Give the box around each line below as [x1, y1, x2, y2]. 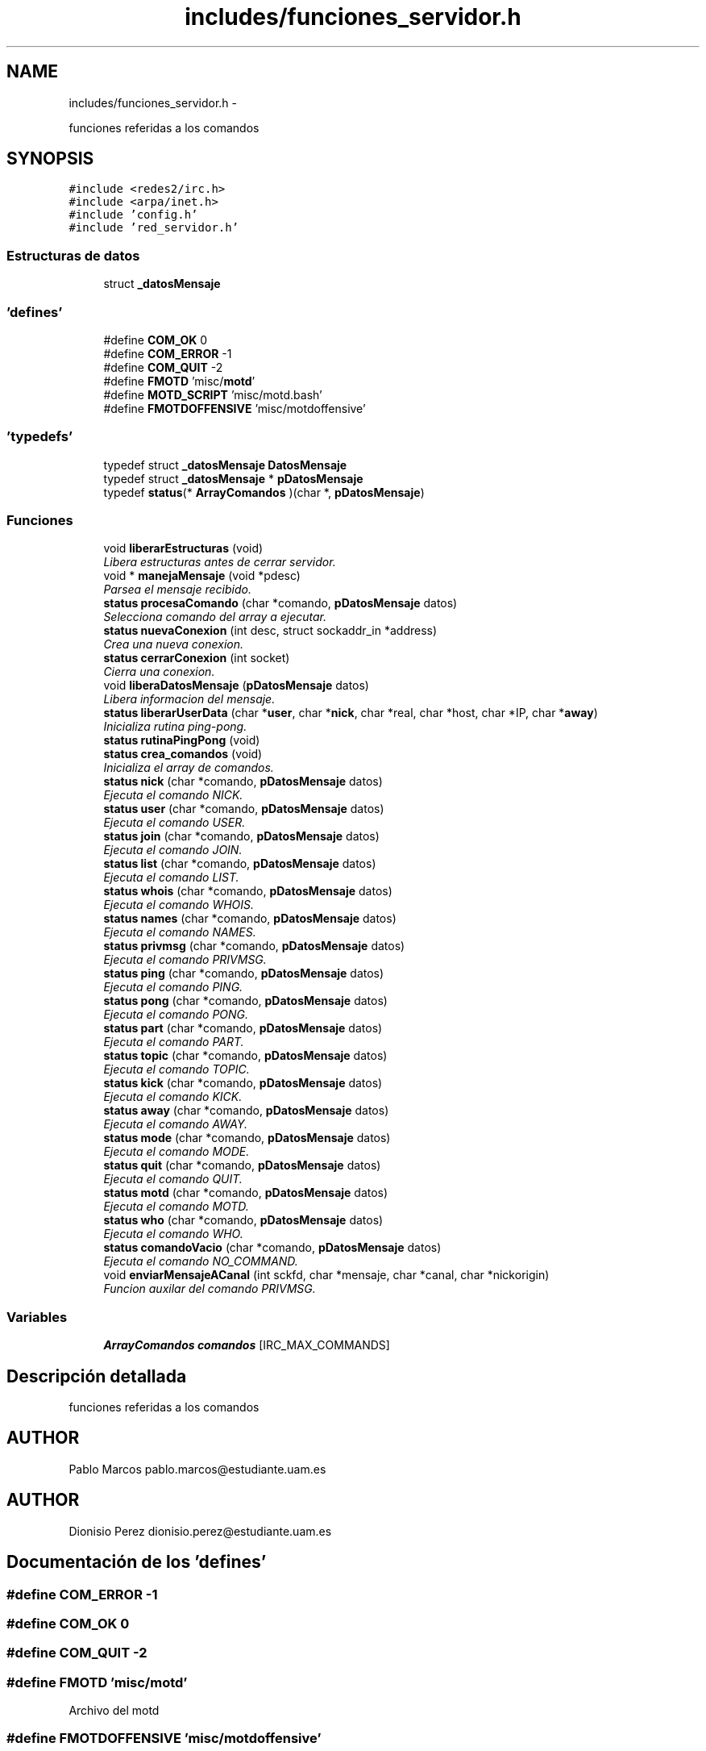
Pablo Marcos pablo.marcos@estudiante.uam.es [69, 1461, 326, 1476]
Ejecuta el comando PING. [103, 980, 243, 994]
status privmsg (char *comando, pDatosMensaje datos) [103, 939, 405, 953]
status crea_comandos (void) [103, 747, 263, 761]
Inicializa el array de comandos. [103, 761, 274, 775]
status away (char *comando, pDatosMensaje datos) [103, 1103, 389, 1118]
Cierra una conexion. [103, 665, 215, 679]
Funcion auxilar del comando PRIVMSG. [103, 1282, 316, 1296]
